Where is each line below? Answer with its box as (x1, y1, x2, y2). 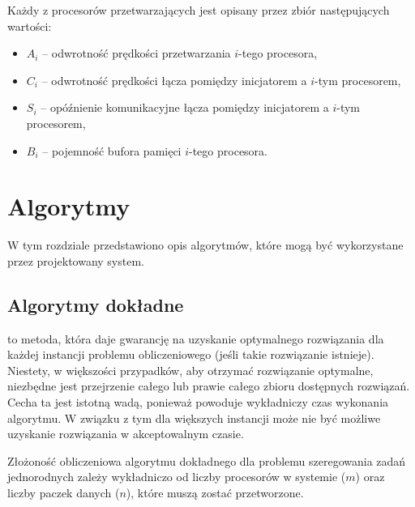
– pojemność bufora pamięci (42, 142, 182, 159)
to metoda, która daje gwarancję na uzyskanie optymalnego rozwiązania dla (7, 330, 384, 347)
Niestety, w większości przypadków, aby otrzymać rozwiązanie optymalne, (7, 361, 374, 378)
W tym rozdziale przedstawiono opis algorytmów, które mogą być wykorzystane (7, 236, 404, 253)
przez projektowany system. (7, 252, 144, 269)
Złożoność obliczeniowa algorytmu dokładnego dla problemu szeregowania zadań (7, 452, 406, 469)
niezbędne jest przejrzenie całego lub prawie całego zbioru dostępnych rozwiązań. (7, 377, 410, 394)
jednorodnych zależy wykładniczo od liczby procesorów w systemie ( (7, 468, 346, 485)
